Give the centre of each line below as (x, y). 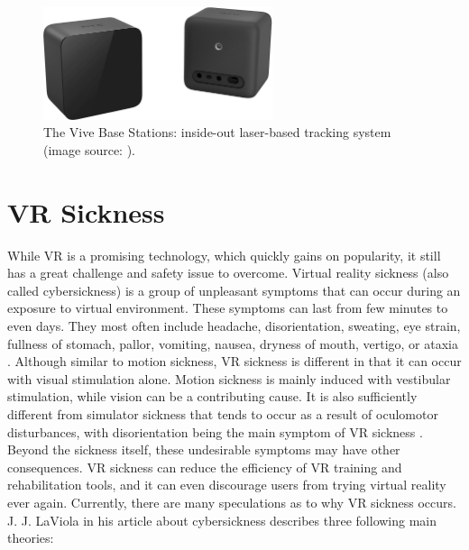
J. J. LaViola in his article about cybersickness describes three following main (222, 520)
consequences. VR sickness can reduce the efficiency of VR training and (205, 467)
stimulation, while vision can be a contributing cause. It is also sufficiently (212, 396)
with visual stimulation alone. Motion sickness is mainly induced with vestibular (229, 378)
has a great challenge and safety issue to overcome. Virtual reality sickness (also (228, 273)
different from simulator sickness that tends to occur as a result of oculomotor (223, 413)
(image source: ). (89, 149)
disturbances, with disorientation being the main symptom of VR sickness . (215, 431)
